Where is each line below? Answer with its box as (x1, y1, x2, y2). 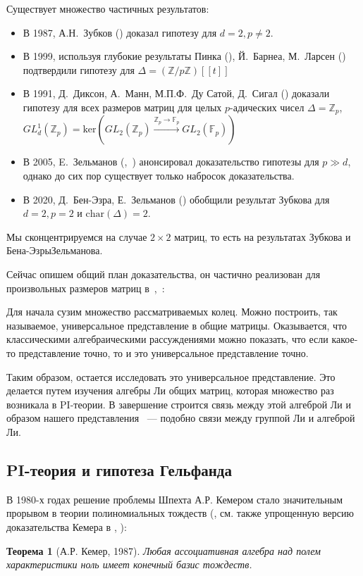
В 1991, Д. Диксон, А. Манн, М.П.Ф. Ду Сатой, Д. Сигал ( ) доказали (23, 86, 330, 101)
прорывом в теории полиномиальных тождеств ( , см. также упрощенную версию (6, 506, 354, 520)
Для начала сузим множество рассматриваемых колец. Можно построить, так (6, 304, 338, 319)
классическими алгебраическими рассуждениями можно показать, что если (6, 332, 328, 346)
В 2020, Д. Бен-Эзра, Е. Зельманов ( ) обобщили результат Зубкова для (23, 192, 330, 206)
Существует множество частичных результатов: (6, 1, 209, 15)
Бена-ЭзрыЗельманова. (6, 243, 103, 258)
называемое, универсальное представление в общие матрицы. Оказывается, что (6, 318, 347, 332)
